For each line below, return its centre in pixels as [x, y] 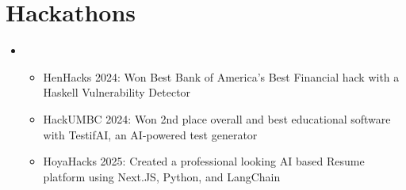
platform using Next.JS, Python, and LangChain [162, 176]
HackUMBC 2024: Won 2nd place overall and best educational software [217, 118]
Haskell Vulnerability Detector [117, 92]
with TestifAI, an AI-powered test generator [150, 134]
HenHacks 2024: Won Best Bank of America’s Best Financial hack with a [221, 76]
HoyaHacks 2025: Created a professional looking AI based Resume [204, 161]
